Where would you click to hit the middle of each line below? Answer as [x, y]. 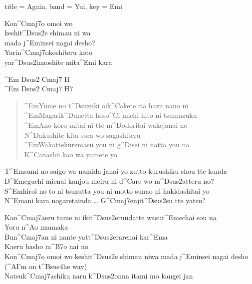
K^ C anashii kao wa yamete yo [71, 154]
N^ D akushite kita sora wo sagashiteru [82, 135]
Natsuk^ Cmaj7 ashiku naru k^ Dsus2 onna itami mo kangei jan [99, 276]
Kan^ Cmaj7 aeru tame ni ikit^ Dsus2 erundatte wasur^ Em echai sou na [111, 217]
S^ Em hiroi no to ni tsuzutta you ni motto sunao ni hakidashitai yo [107, 190]
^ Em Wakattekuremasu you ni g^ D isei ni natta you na [107, 144]
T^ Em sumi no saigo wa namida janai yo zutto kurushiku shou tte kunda [116, 171]
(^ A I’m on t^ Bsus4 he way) [46, 266]
